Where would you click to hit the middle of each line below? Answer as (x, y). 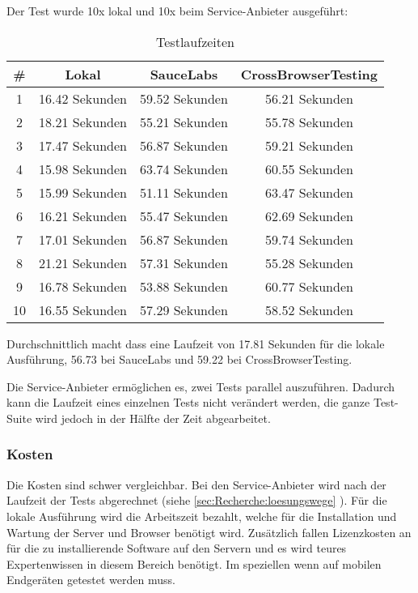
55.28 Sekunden (309, 262)
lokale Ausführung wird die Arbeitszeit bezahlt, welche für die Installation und (202, 516)
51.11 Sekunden (184, 192)
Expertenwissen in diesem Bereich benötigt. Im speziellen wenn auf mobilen (194, 563)
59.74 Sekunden (309, 239)
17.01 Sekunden (83, 239)
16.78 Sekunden (83, 286)
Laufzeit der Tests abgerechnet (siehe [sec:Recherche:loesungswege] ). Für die (197, 500)
